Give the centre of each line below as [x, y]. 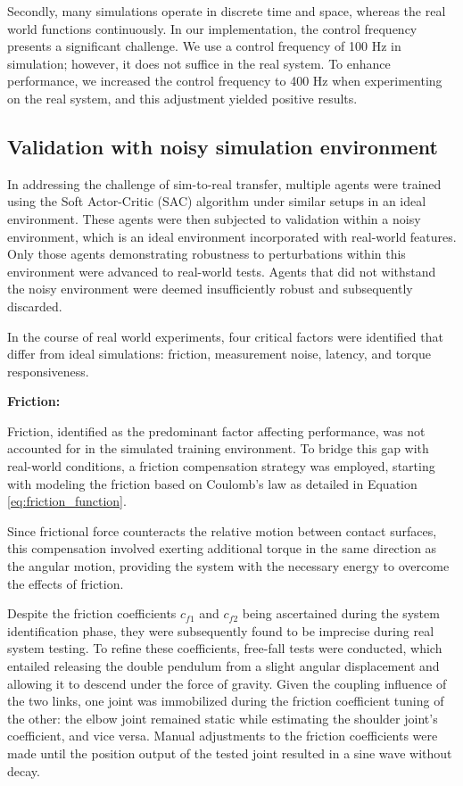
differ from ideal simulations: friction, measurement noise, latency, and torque [219, 354]
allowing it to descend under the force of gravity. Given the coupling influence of [227, 683]
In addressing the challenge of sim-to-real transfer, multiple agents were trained [224, 183]
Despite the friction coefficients [92, 613]
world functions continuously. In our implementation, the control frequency [212, 28]
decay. [24, 770]
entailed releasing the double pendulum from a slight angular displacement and [223, 666]
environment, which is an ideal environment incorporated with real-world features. [232, 236]
